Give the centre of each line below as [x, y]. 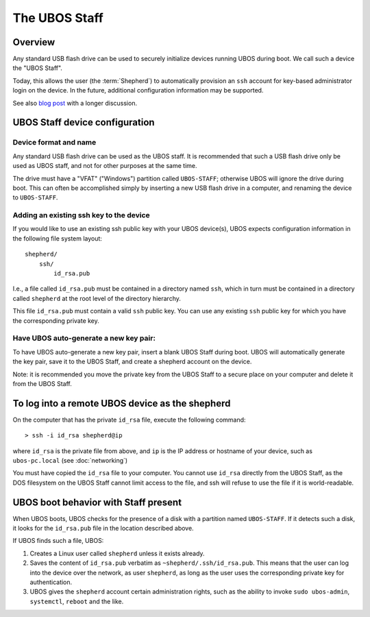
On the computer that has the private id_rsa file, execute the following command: [129, 420]
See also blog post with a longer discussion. [75, 103]
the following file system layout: [58, 238]
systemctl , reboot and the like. [77, 601]
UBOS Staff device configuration [84, 122]
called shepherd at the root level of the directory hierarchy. [97, 298]
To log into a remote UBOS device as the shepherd [122, 403]
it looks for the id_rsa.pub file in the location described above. [103, 529]
